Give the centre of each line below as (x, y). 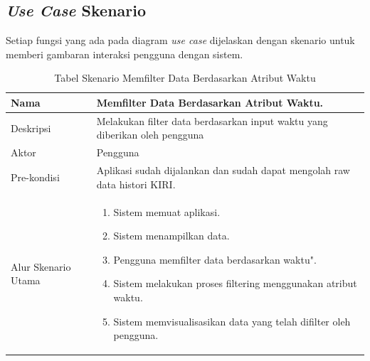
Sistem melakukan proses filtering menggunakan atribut (235, 283)
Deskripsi (31, 128)
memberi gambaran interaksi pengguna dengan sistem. (125, 54)
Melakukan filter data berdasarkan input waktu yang (212, 120)
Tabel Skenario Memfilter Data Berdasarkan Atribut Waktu (185, 78)
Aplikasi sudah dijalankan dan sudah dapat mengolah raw (223, 170)
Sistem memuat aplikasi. (167, 211)
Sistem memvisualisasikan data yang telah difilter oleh (232, 321)
